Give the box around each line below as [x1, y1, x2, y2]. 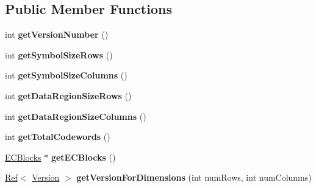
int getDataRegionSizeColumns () [5, 110, 146, 122]
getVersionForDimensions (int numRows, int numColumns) [76, 171, 312, 184]
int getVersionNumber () [5, 28, 109, 41]
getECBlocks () [51, 150, 116, 163]
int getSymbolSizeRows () [5, 48, 113, 61]
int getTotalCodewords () [5, 130, 110, 143]
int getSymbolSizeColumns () [5, 69, 127, 82]
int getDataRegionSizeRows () [5, 89, 132, 102]
